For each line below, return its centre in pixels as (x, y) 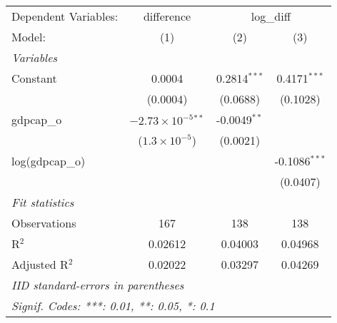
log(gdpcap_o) (49, 161)
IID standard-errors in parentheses (98, 285)
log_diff (271, 16)
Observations (44, 223)
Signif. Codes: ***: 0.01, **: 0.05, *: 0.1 (113, 306)
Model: (29, 37)
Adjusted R (40, 264)
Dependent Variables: (65, 16)
